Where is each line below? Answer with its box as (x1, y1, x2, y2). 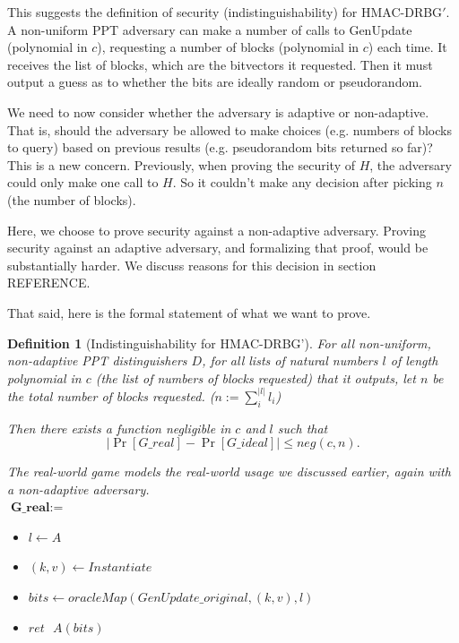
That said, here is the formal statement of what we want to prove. (7, 303, 371, 321)
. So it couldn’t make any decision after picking (172, 173, 432, 192)
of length (390, 351, 438, 370)
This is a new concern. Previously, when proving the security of (7, 155, 355, 174)
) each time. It (368, 38, 447, 56)
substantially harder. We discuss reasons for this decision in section (7, 255, 377, 274)
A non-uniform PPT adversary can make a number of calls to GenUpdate (7, 20, 412, 39)
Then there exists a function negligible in (7, 418, 231, 437)
